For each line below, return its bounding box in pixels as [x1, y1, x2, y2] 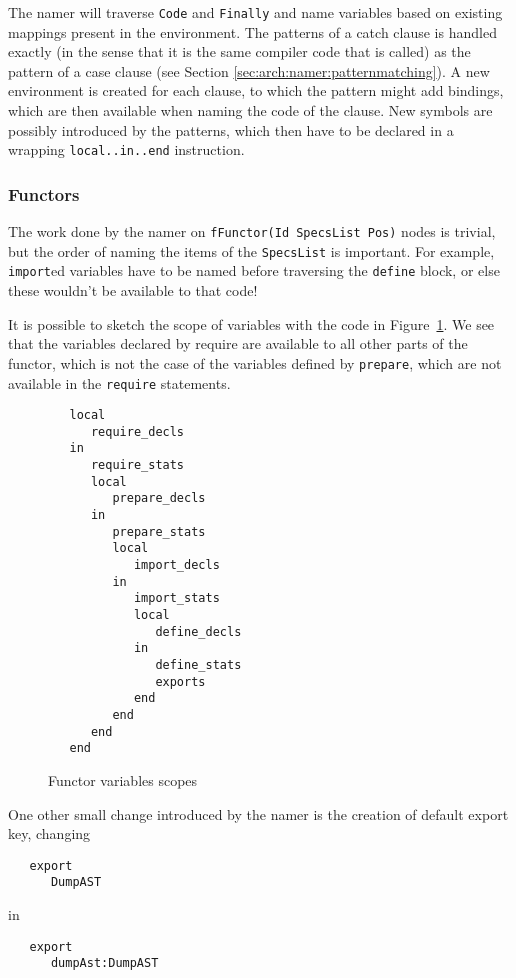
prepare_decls [112, 491, 206, 506]
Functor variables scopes [48, 769, 198, 790]
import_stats [133, 591, 220, 606]
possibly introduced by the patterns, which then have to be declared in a [8, 119, 454, 140]
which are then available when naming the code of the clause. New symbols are [8, 100, 493, 121]
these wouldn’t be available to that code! [8, 280, 258, 301]
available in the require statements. [8, 372, 231, 393]
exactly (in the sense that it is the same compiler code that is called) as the [8, 41, 471, 62]
